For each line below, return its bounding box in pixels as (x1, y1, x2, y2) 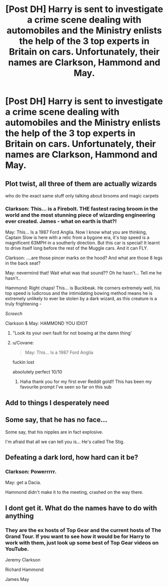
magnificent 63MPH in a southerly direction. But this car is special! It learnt (5, 240, 160, 246)
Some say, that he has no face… (5, 416, 108, 424)
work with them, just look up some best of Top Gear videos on (5, 539, 159, 546)
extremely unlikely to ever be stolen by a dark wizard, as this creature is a (5, 296, 157, 302)
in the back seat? (5, 260, 41, 266)
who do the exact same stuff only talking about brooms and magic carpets (5, 193, 159, 199)
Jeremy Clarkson (5, 556, 41, 562)
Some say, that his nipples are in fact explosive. (5, 429, 104, 435)
